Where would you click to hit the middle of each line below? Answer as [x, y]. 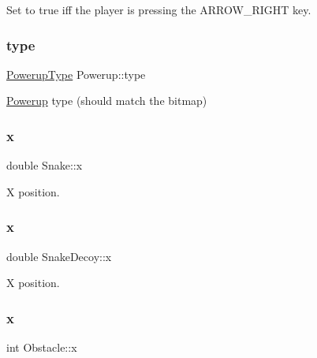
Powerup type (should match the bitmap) [107, 101]
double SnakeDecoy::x [59, 256]
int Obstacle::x [42, 347]
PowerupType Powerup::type [76, 74]
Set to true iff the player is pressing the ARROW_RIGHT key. [159, 9]
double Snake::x [45, 165]
